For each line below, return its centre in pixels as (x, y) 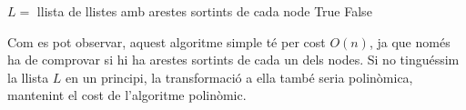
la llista (28, 77)
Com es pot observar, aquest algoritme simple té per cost (167, 41)
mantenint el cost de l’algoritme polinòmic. (127, 95)
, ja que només (410, 41)
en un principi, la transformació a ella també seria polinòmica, (239, 77)
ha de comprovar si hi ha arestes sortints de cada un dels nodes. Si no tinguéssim (233, 60)
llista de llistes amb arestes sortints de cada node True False (204, 11)
